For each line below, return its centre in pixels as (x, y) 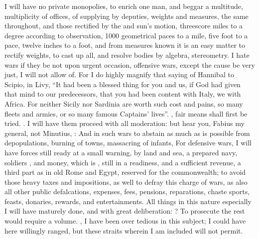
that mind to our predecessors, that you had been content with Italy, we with (123, 94)
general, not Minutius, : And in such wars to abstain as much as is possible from (127, 133)
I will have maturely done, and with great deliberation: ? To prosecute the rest (125, 211)
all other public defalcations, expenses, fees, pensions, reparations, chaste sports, (127, 191)
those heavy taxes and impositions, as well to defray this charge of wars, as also (126, 181)
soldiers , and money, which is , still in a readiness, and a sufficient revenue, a (123, 162)
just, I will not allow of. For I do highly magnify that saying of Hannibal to (119, 74)
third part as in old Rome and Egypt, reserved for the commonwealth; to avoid (125, 172)
